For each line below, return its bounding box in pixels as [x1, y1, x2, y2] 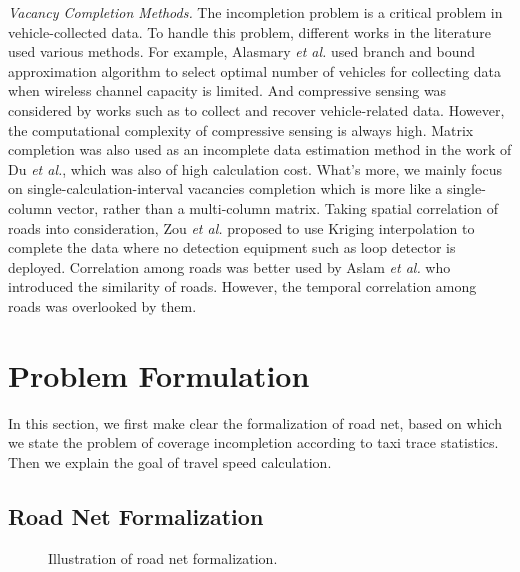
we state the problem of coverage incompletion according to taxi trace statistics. [8, 432, 499, 453]
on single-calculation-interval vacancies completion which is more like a [8, 178, 443, 199]
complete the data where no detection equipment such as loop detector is [8, 237, 456, 258]
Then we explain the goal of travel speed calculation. [8, 451, 332, 472]
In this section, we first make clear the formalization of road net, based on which [8, 412, 502, 433]
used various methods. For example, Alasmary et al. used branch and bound [8, 41, 476, 62]
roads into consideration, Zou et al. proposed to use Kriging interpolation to [8, 217, 475, 238]
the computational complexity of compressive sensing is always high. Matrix [8, 119, 474, 140]
